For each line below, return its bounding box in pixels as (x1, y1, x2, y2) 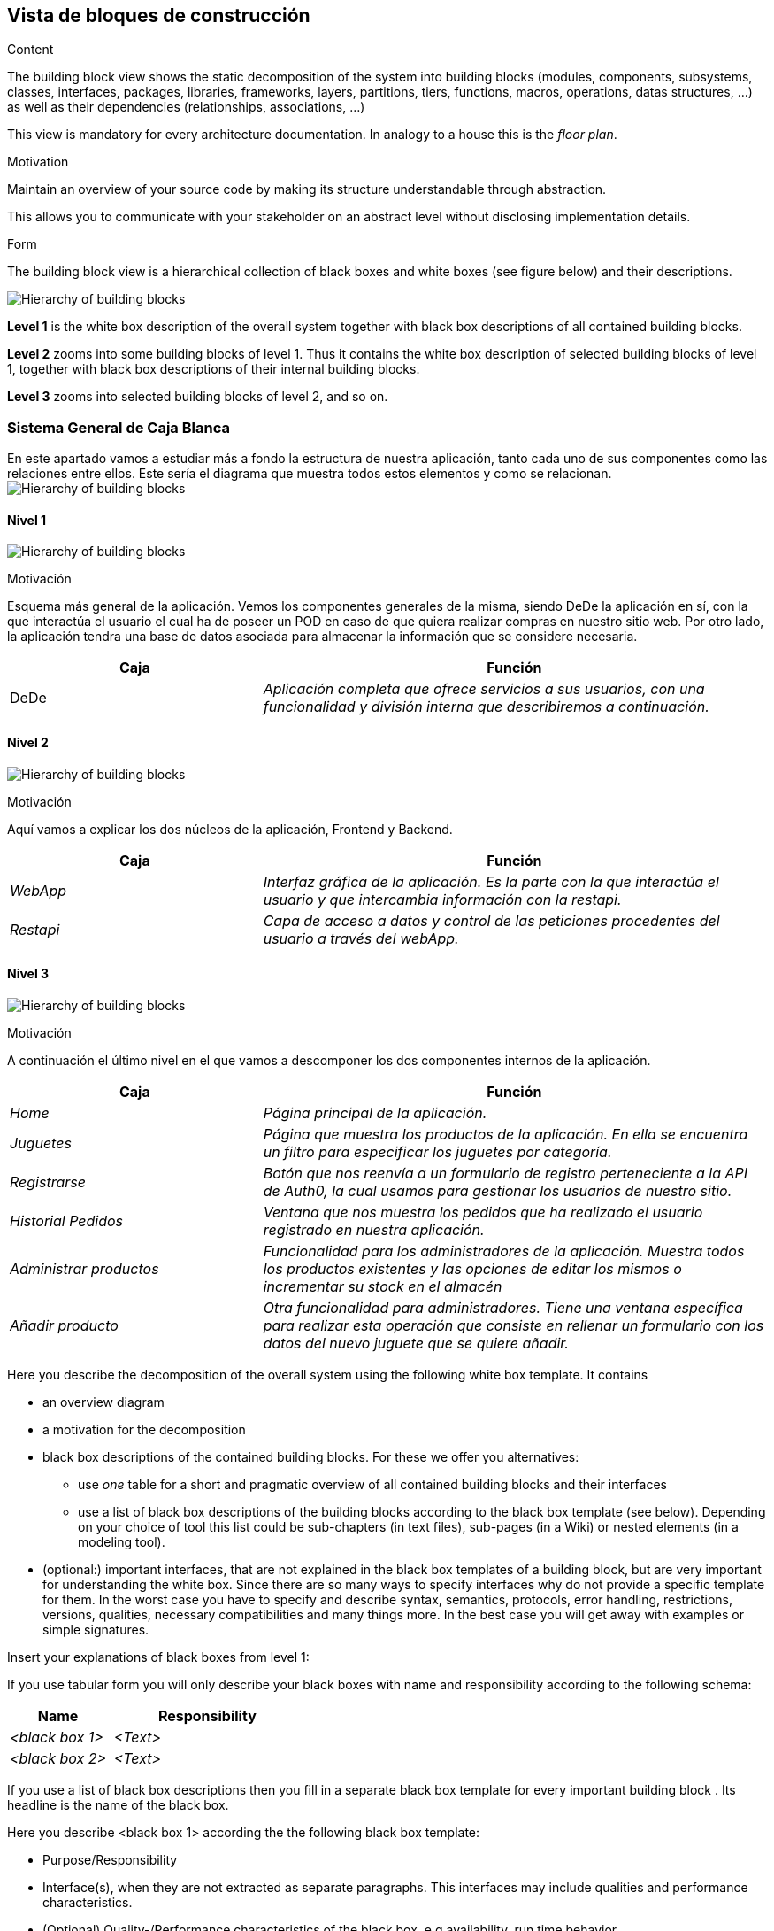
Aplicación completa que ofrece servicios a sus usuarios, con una (263, 680, 705, 699)
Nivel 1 (7, 512, 47, 528)
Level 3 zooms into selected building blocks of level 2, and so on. (7, 389, 388, 405)
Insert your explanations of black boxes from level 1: (7, 1649, 310, 1665)
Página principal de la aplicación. (263, 1103, 487, 1122)
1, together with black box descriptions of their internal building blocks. (7, 361, 420, 377)
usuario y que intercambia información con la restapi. (263, 890, 622, 908)
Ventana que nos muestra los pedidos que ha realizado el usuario (263, 1202, 703, 1221)
